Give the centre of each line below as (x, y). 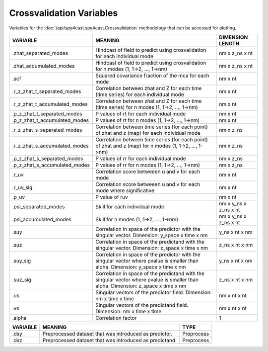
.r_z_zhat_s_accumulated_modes (50, 146)
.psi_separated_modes (38, 206)
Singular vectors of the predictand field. (142, 305)
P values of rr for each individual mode (140, 158)
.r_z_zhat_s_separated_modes (47, 130)
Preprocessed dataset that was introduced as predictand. (110, 340)
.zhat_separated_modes (40, 53)
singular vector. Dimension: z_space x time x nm (152, 248)
